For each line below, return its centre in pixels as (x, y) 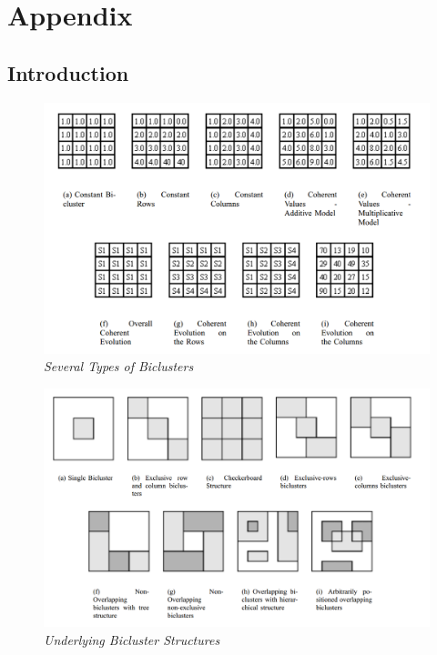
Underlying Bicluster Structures (132, 639)
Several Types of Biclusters (119, 366)
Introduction (68, 72)
